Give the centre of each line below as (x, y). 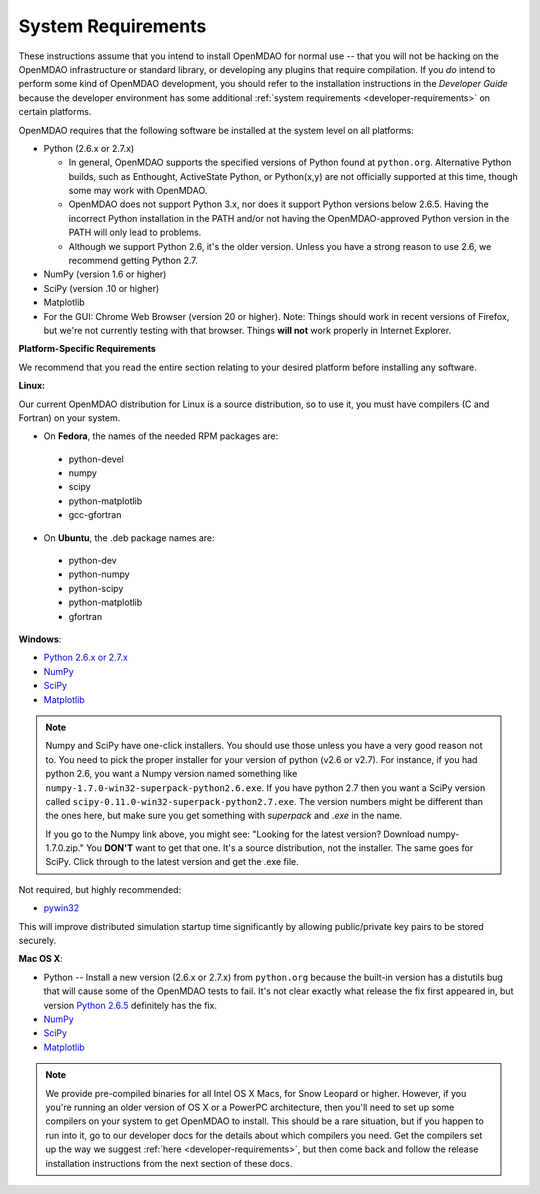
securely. (37, 941)
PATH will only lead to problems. (135, 232)
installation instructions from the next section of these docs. (169, 1163)
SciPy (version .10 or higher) (101, 288)
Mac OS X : (41, 959)
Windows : (40, 639)
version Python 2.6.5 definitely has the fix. (130, 1005)
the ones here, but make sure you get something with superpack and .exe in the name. (224, 816)
